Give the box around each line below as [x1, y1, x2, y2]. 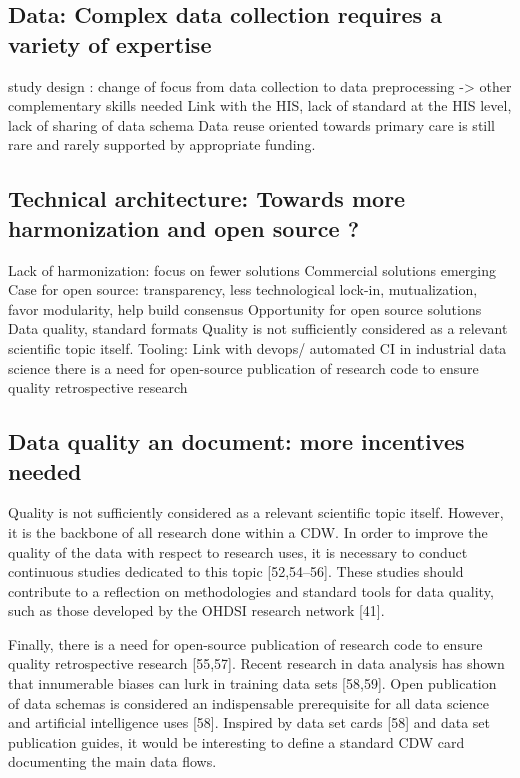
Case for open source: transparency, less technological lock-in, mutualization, [8, 279, 478, 300]
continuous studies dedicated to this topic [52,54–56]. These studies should [8, 561, 464, 582]
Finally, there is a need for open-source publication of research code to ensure [8, 633, 483, 654]
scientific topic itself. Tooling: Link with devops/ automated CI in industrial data [8, 337, 507, 358]
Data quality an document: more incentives [8, 426, 465, 457]
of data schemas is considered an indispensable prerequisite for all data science [8, 692, 490, 713]
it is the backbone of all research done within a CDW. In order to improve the [8, 521, 488, 542]
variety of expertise [8, 28, 212, 59]
